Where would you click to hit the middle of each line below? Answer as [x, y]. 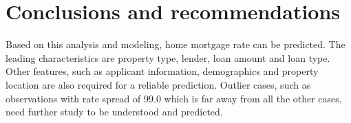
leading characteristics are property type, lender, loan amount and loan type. [168, 57]
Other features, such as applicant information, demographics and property [162, 71]
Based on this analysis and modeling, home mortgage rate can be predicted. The [175, 44]
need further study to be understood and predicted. [114, 112]
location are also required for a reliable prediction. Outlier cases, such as [158, 84]
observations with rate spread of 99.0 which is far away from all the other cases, [174, 98]
